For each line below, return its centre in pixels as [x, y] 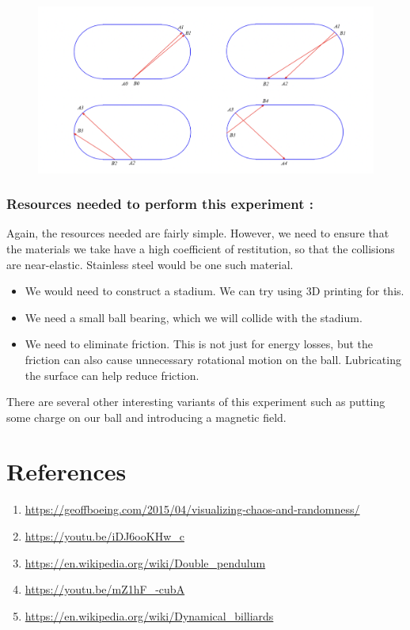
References [66, 471]
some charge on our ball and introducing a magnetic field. [146, 417]
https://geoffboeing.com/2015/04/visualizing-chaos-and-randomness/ [192, 509]
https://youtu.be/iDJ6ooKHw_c [104, 536]
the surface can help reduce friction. [112, 375]
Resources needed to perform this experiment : [160, 204]
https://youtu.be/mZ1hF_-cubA [105, 589]
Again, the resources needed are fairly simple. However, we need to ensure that [198, 233]
